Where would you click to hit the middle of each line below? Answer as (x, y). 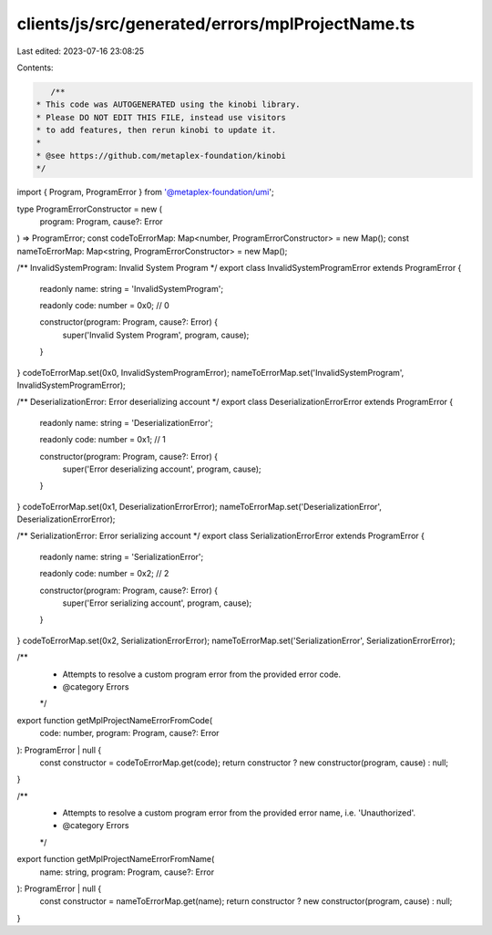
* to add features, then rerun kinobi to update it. (156, 130)
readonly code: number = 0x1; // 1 (102, 440)
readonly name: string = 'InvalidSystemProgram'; (131, 288)
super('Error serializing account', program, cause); (157, 603)
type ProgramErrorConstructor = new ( (90, 209)
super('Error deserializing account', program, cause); (162, 469)
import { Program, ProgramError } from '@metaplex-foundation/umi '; (145, 192)
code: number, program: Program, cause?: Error (129, 733)
